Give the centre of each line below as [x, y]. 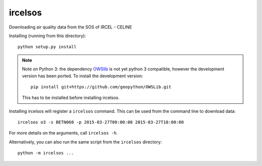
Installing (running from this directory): [48, 36]
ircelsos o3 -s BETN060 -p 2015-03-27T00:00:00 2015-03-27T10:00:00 [101, 122]
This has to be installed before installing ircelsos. [71, 98]
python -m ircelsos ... [46, 153]
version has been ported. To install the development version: [82, 76]
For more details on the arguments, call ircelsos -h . [63, 133]
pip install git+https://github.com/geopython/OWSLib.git [101, 87]
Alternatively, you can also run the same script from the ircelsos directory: [85, 142]
